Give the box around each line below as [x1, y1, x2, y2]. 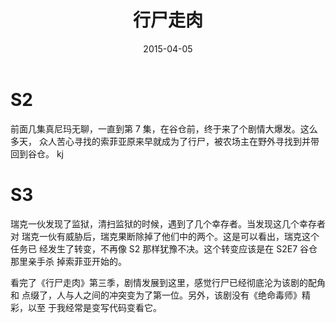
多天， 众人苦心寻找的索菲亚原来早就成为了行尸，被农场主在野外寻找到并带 [10, 135, 320, 147]
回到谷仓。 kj [10, 147, 65, 160]
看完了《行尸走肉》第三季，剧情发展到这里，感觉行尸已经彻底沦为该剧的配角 [10, 276, 326, 288]
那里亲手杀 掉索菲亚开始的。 [10, 255, 127, 267]
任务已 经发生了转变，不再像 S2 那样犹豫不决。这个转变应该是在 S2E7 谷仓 [10, 242, 318, 255]
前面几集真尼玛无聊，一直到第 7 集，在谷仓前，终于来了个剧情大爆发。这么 [10, 122, 318, 135]
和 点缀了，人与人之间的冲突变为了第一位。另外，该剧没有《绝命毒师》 [10, 289, 302, 301]
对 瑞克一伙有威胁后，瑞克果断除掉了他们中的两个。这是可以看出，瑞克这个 [10, 230, 320, 242]
